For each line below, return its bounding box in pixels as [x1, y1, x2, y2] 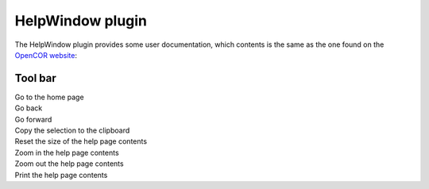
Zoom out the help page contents [14, 159, 124, 168]
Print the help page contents [14, 170, 108, 179]
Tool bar [14, 71, 56, 85]
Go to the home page [14, 92, 84, 102]
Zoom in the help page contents [14, 148, 119, 157]
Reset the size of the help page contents [14, 137, 147, 146]
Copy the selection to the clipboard [14, 125, 130, 135]
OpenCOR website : [14, 50, 77, 60]
